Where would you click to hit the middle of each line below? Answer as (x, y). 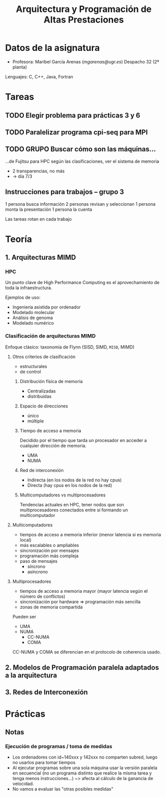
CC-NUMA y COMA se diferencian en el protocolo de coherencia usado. (86, 652)
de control (30, 372)
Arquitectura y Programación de (84, 9)
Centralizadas (41, 391)
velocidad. (23, 784)
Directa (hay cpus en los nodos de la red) (70, 485)
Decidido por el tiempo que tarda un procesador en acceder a (83, 440)
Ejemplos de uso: (23, 298)
